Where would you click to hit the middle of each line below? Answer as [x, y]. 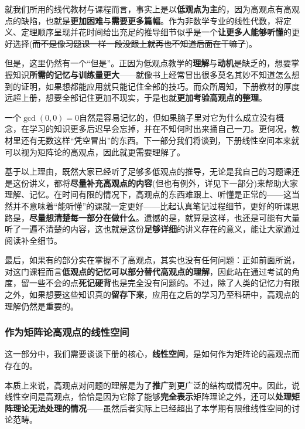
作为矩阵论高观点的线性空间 [67, 332]
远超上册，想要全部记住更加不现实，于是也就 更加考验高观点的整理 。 [136, 98]
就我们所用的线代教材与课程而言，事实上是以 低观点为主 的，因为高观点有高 [148, 9]
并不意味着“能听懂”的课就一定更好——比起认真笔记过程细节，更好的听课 [152, 205]
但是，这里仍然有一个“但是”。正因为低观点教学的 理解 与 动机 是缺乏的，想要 [148, 63]
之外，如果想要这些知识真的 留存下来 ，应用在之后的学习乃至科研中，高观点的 [152, 294]
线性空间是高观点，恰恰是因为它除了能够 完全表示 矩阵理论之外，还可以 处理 [148, 396]
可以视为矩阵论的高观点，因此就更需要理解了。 [95, 151]
